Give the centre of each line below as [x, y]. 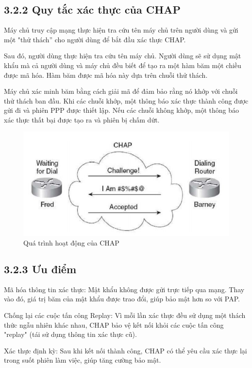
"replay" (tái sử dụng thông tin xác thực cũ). [70, 334]
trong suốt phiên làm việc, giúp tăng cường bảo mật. [83, 360]
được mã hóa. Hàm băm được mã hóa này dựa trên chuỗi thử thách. [106, 75]
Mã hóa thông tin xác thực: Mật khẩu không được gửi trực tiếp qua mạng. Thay [124, 289]
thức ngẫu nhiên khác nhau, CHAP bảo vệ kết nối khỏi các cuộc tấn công [114, 324]
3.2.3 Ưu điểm [40, 269]
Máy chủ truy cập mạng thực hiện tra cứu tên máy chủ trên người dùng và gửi [121, 30]
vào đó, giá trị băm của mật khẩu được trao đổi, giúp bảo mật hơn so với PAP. [122, 299]
